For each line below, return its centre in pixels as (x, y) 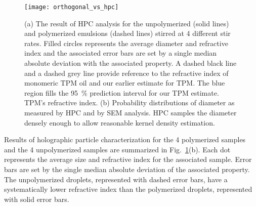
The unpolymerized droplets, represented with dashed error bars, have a (116, 179)
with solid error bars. (37, 199)
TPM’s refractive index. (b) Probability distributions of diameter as (130, 102)
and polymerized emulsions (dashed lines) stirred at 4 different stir (127, 33)
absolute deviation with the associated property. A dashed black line (131, 63)
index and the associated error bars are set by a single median (121, 53)
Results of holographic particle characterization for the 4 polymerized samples (125, 139)
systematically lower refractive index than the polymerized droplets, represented (128, 189)
